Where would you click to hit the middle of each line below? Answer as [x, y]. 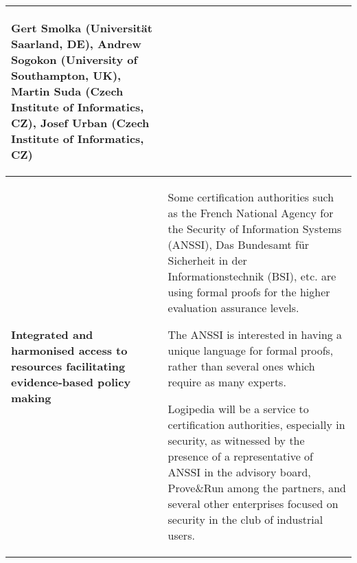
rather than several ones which [241, 366]
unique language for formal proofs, [251, 350]
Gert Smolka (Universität [82, 28]
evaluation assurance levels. [233, 308]
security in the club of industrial [245, 519]
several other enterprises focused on [253, 504]
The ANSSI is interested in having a [255, 334]
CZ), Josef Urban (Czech [80, 123]
